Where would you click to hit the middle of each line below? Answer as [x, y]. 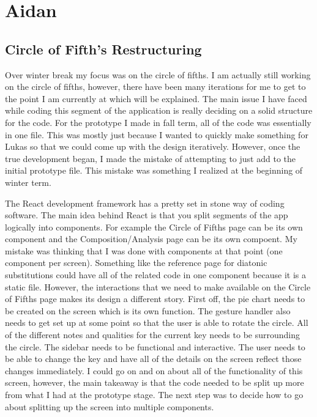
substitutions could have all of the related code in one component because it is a [155, 275]
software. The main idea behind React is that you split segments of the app [147, 215]
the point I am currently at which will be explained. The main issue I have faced [156, 98]
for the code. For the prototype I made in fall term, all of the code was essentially [158, 122]
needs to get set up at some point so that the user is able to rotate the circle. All [157, 323]
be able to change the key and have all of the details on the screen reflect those [153, 359]
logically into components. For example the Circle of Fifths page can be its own [154, 227]
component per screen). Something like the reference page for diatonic [136, 263]
